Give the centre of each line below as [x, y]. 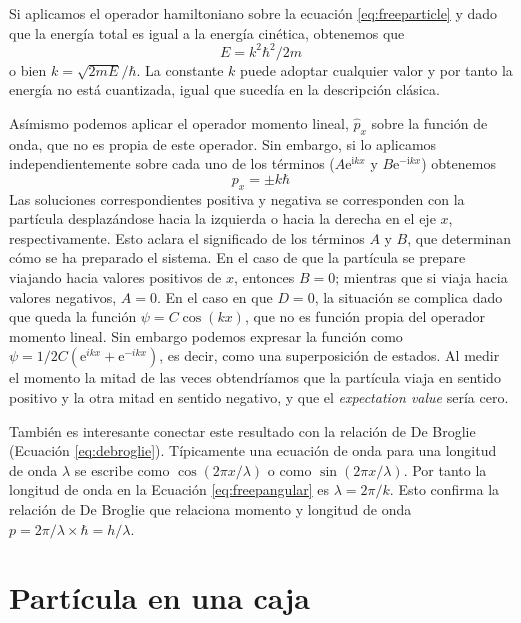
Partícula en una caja [159, 597]
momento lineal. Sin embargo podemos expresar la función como [206, 335]
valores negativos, [63, 296]
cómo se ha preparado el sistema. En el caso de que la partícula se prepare [237, 257]
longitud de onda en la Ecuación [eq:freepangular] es [169, 489]
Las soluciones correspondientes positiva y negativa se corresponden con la [237, 198]
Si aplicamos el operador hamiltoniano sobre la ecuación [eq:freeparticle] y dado [253, 13]
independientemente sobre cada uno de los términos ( [172, 163]
